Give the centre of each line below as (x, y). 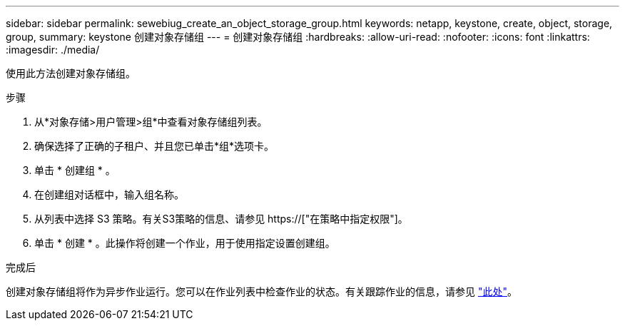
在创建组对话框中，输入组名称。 (109, 194)
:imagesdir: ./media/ (53, 50)
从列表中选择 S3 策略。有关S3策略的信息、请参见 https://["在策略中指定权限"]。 (221, 219)
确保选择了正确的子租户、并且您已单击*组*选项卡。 (154, 146)
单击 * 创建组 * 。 (75, 170)
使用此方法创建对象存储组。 (71, 73)
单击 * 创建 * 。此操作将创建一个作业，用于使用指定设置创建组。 (185, 243)
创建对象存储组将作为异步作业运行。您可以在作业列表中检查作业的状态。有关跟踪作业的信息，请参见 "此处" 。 (261, 291)
